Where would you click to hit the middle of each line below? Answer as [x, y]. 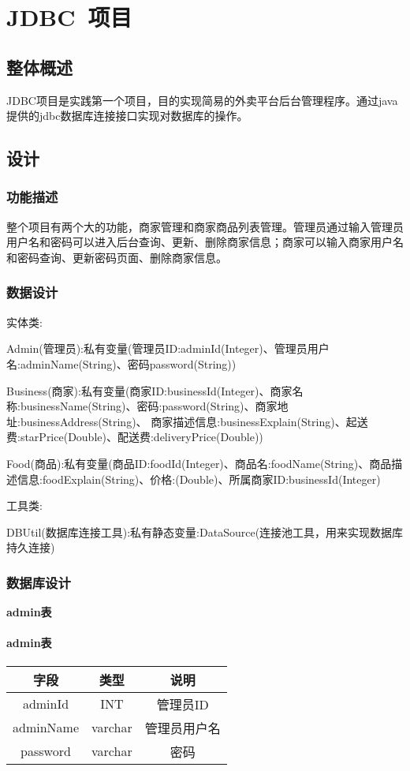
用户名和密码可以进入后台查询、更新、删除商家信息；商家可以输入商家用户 [199, 242]
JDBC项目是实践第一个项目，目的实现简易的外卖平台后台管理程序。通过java [202, 100]
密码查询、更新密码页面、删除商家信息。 [122, 257]
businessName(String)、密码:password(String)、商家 [149, 406]
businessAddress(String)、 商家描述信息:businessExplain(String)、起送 [194, 421]
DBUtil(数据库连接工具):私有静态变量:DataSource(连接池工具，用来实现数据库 [205, 531]
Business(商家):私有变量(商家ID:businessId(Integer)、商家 [149, 390]
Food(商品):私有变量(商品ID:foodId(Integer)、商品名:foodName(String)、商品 [199, 463]
